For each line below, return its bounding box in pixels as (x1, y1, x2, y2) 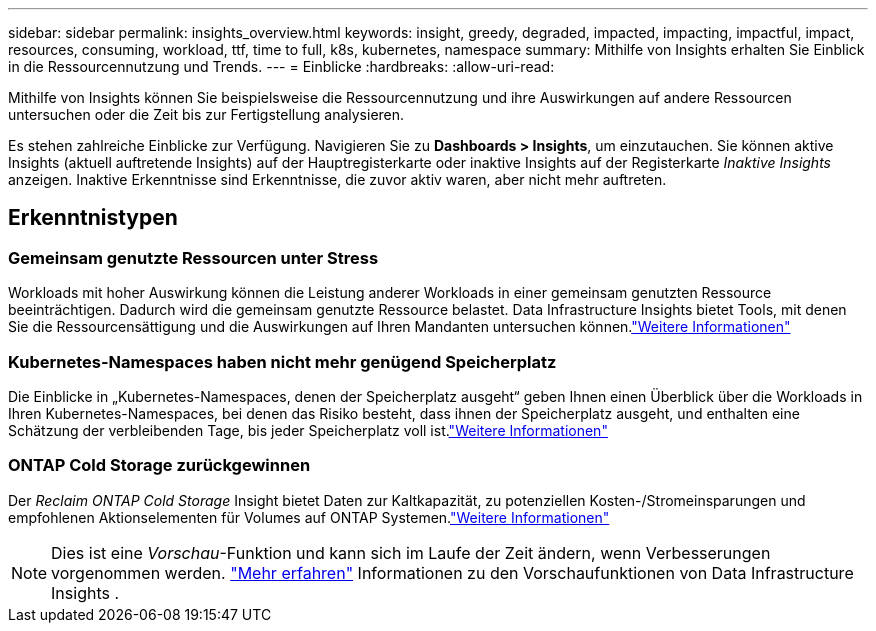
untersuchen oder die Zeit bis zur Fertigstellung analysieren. (8, 106, 405, 123)
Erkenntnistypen (8, 205, 178, 231)
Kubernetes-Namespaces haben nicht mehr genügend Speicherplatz (8, 351, 557, 372)
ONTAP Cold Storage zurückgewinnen (8, 455, 311, 476)
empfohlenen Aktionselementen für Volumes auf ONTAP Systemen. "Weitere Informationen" (8, 508, 610, 526)
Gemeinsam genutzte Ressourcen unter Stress (8, 247, 379, 268)
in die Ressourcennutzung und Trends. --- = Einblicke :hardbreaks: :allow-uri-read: (8, 58, 555, 75)
